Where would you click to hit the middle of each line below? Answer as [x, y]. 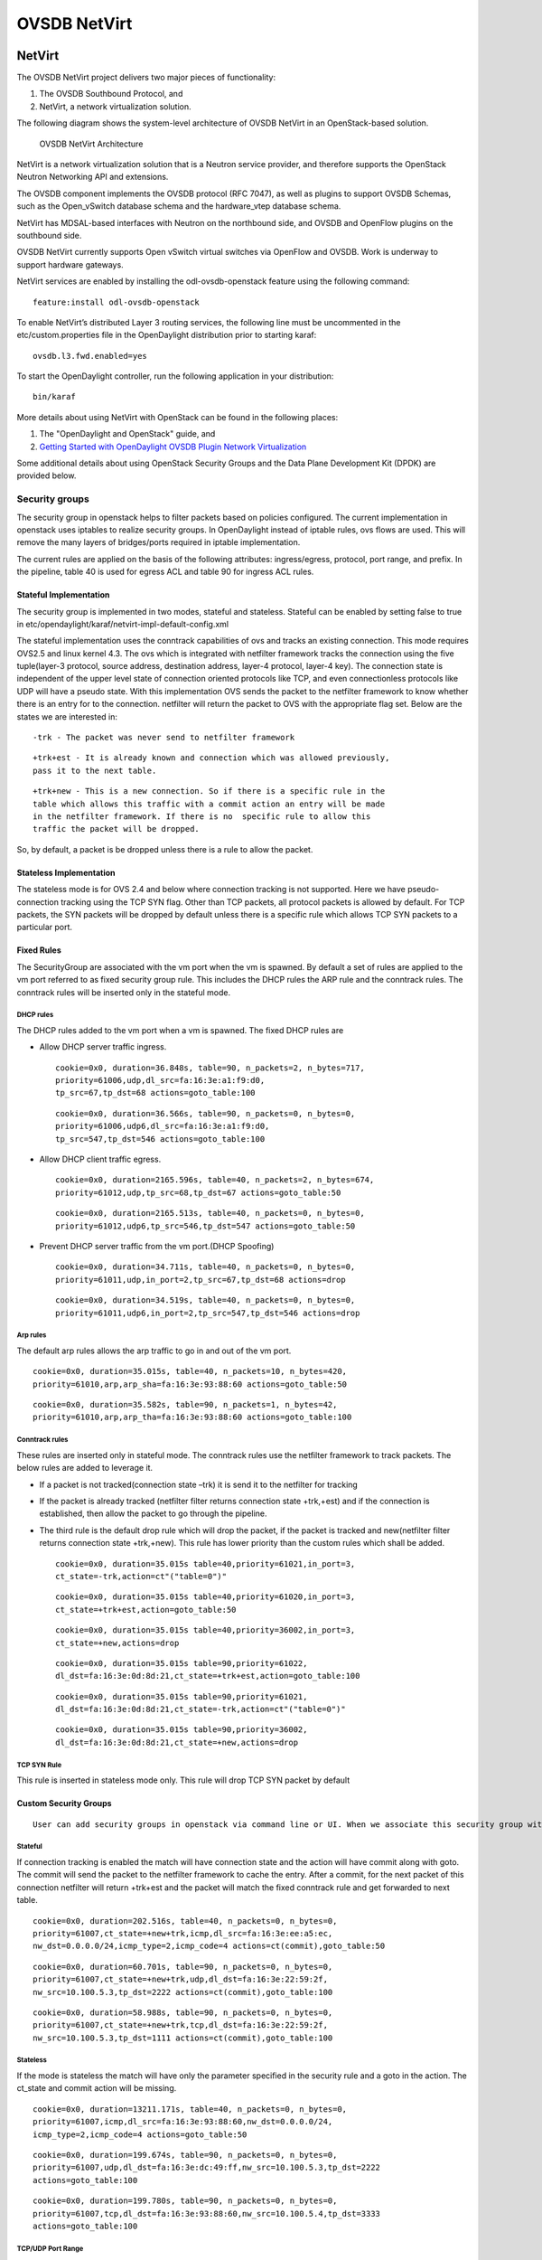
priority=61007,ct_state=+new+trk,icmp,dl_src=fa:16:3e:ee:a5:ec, [183, 1933]
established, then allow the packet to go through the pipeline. [153, 1513]
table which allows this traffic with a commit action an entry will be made [209, 804]
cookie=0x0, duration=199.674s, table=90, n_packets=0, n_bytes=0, [185, 2155]
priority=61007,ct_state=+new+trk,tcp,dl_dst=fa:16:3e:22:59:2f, [181, 2025]
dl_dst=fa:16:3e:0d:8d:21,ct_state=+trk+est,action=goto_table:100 [208, 1676]
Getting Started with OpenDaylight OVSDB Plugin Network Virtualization [173, 447]
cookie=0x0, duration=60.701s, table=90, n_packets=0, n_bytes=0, [183, 1967]
